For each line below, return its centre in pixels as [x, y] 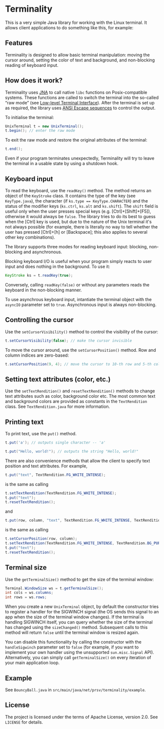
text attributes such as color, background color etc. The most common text [80, 396]
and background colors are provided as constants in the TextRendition [76, 402]
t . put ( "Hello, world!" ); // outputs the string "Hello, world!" [72, 451]
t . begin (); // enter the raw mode [40, 131]
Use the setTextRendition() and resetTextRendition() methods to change [80, 391]
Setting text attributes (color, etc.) [58, 379]
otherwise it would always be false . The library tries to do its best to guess [80, 216]
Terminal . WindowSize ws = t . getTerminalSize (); [54, 588]
